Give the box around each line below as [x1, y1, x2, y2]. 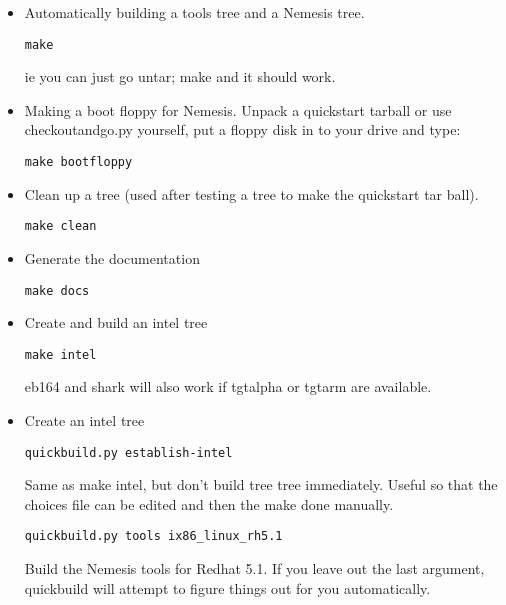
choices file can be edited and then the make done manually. [24, 493, 394, 514]
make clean [24, 219, 97, 234]
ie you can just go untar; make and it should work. [24, 66, 336, 87]
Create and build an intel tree [24, 312, 208, 333]
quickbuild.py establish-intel [24, 445, 233, 460]
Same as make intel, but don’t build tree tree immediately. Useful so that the [24, 474, 498, 495]
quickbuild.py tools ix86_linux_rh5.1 [24, 529, 283, 544]
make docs [24, 283, 90, 298]
